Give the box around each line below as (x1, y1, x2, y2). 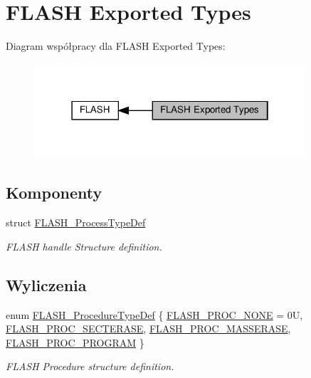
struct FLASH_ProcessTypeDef (6, 215, 146, 230)
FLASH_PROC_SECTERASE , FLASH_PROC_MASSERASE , (6, 321, 291, 336)
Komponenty (6, 182, 102, 204)
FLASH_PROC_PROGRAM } (6, 335, 144, 350)
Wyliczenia (6, 273, 87, 295)
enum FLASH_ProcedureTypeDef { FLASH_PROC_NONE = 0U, (6, 307, 303, 322)
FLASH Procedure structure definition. (6, 359, 174, 374)
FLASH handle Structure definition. (6, 238, 162, 253)
